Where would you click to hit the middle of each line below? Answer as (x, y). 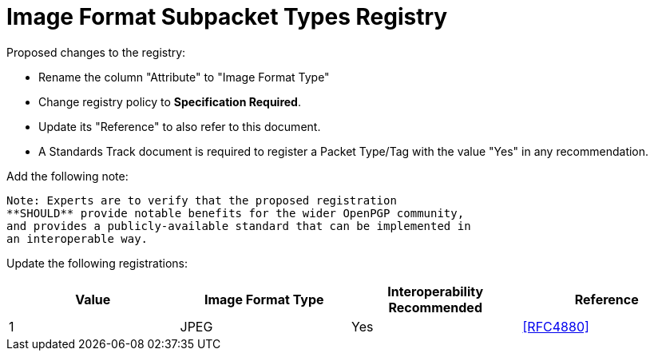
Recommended (435, 307)
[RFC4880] (556, 326)
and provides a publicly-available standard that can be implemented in (239, 226)
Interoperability (436, 291)
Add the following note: (67, 176)
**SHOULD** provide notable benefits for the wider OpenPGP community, (236, 213)
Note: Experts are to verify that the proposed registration (202, 200)
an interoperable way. (77, 238)
